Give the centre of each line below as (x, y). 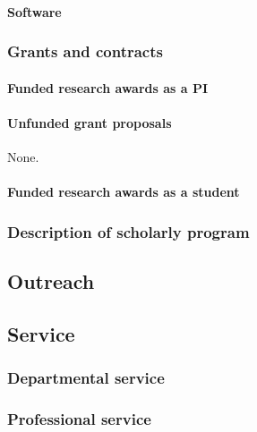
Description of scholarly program (128, 231)
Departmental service (86, 378)
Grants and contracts (85, 51)
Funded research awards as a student (124, 192)
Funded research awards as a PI (108, 87)
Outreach (51, 281)
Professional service (79, 418)
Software (34, 11)
